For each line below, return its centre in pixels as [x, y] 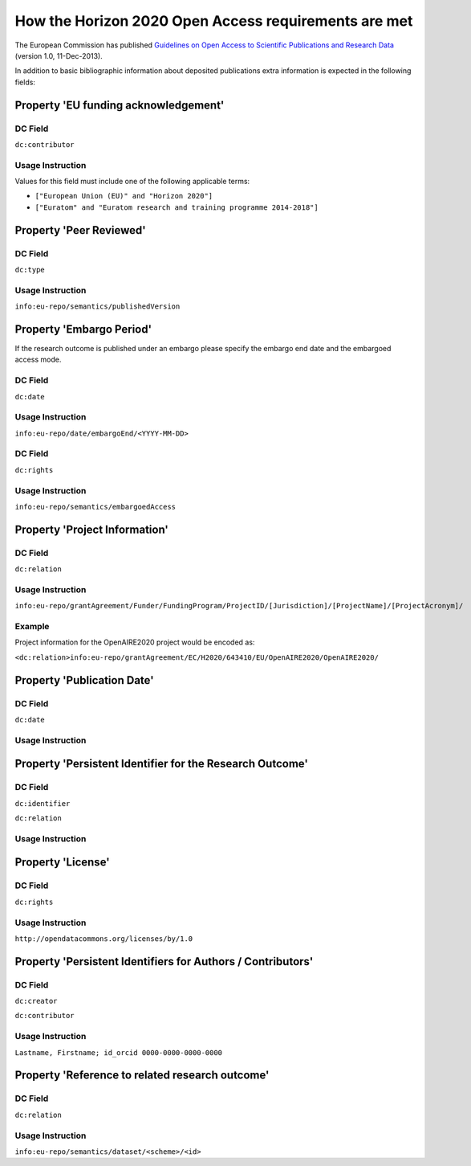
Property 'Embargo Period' [83, 329]
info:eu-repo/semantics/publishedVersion [97, 307]
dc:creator [36, 1001]
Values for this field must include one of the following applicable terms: [132, 182]
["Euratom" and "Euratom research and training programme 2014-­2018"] [177, 207]
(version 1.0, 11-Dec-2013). [59, 55]
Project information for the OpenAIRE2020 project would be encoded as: [135, 642]
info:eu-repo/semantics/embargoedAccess [95, 507]
